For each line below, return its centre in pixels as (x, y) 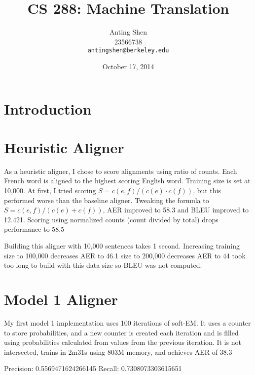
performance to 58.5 (34, 229)
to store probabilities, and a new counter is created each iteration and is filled (121, 332)
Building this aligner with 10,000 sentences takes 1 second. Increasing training (122, 246)
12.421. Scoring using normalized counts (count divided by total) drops (111, 219)
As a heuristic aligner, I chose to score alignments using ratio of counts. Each (121, 171)
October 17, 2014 (128, 66)
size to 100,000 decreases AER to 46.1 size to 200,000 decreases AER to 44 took (125, 255)
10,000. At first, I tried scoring (50, 190)
